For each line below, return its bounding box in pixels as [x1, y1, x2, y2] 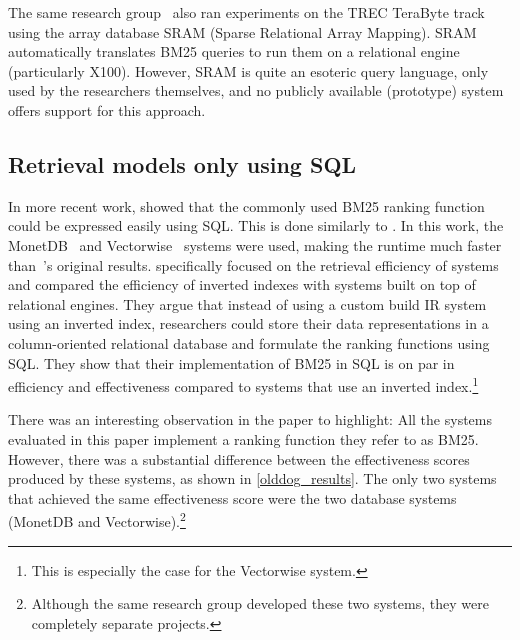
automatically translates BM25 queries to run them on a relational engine [8, 41, 460, 62]
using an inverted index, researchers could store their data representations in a [8, 313, 489, 334]
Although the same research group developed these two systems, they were [31, 593, 489, 614]
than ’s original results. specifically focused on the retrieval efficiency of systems [8, 254, 499, 275]
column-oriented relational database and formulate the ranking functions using [8, 332, 490, 353]
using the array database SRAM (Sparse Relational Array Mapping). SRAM [8, 21, 477, 42]
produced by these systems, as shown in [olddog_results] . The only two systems [8, 468, 497, 489]
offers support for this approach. [8, 99, 206, 120]
